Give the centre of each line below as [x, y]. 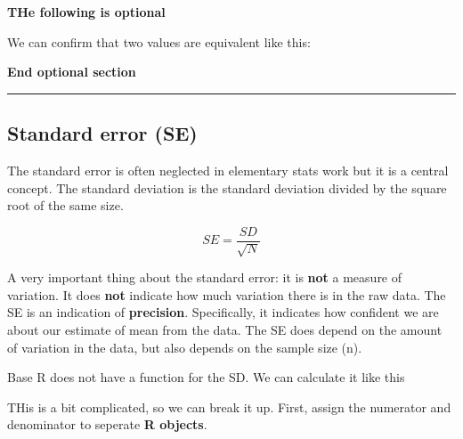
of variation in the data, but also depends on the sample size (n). [185, 347]
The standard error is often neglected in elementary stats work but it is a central [228, 170]
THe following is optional [86, 12]
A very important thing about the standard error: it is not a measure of [205, 277]
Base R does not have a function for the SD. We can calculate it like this [206, 377]
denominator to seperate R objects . [107, 424]
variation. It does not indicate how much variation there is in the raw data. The [227, 294]
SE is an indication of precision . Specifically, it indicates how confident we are [223, 312]
